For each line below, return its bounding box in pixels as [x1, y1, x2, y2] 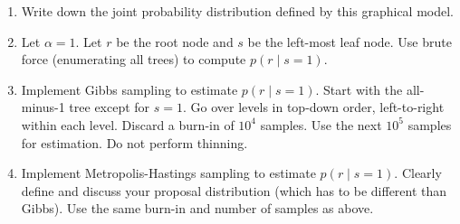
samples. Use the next [260, 115, 382, 134]
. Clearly [394, 163, 442, 182]
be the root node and [116, 32, 234, 51]
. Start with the [315, 79, 403, 98]
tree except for [69, 98, 150, 117]
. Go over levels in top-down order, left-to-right [183, 98, 445, 117]
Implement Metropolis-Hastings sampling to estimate [21, 163, 316, 182]
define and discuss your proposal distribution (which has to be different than [21, 181, 447, 200]
